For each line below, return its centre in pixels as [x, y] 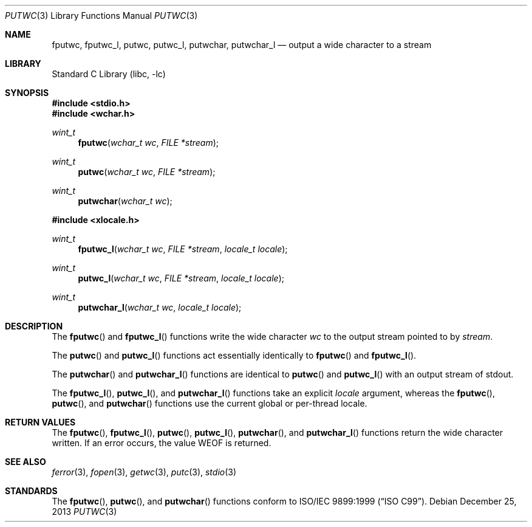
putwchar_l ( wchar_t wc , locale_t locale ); [160, 307]
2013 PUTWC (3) [84, 511]
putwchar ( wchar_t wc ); [125, 201]
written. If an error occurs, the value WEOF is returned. [162, 443]
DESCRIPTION [34, 326]
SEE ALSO [26, 462]
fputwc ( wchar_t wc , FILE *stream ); [148, 143]
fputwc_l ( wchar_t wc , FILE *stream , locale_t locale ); [183, 249]
